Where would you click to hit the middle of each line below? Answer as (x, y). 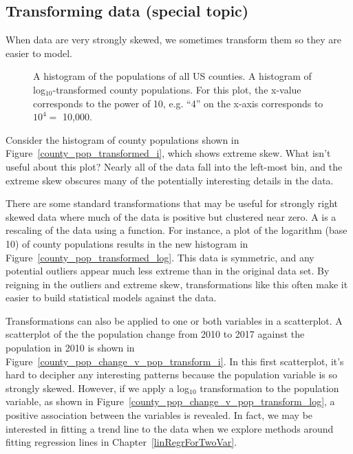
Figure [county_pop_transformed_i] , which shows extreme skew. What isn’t (168, 153)
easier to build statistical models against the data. (111, 298)
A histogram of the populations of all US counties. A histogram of (172, 76)
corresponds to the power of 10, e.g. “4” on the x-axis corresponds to (178, 103)
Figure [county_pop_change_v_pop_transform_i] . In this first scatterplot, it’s (175, 361)
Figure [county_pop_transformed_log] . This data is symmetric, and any (160, 257)
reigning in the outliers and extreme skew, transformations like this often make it (177, 284)
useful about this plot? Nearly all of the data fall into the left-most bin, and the (174, 166)
